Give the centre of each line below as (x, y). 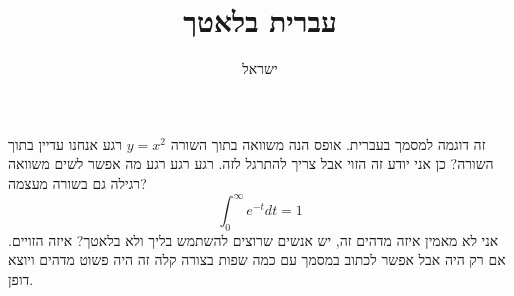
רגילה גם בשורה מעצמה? (77, 182)
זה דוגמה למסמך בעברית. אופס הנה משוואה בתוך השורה (328, 143)
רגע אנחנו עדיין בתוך (65, 143)
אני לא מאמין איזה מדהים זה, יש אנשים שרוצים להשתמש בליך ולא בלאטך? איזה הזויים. (253, 239)
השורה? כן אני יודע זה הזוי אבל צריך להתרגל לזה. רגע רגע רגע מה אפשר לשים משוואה (251, 163)
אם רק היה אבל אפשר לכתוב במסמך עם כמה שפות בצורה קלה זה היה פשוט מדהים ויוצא (257, 259)
